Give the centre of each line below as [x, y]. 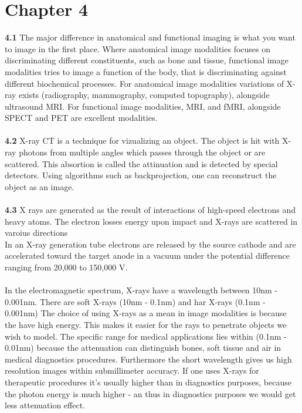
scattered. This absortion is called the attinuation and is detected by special [141, 163]
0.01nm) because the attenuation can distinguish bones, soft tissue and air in [143, 348]
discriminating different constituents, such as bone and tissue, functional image [147, 60]
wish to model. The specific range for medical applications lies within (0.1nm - [146, 336]
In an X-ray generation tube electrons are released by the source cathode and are [150, 244]
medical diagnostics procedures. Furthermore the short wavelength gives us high [148, 359]
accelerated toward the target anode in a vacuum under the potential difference [147, 255]
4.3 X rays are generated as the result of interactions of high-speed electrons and [150, 210]
